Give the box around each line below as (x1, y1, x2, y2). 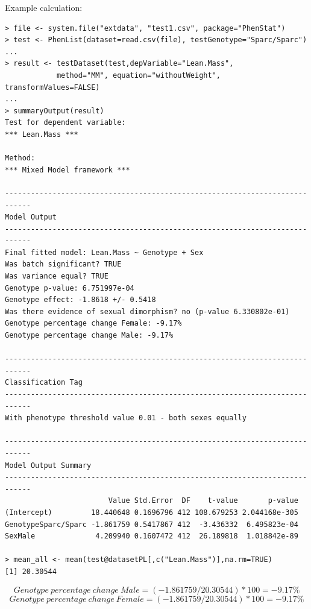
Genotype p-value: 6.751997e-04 (5, 283, 134, 292)
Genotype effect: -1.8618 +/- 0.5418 (5, 295, 156, 304)
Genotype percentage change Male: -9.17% (5, 331, 174, 340)
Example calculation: (5, 1, 83, 13)
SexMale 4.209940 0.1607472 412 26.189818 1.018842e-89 (5, 532, 298, 541)
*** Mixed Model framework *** (5, 165, 130, 174)
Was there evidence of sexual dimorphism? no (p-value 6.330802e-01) (5, 307, 290, 316)
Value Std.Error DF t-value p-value (108, 496, 298, 505)
